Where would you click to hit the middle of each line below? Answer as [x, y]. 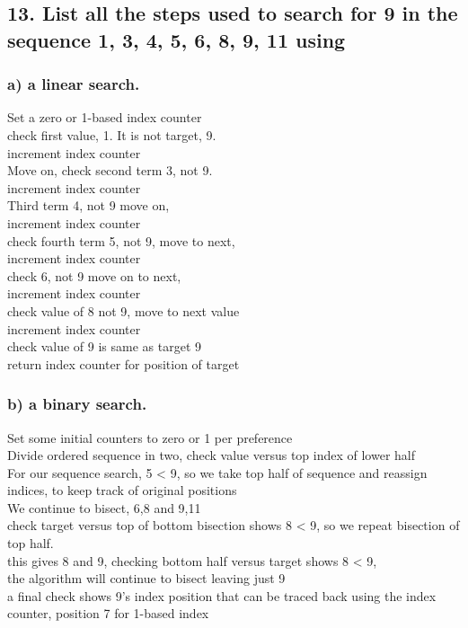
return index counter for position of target [124, 363]
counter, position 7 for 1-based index [108, 613]
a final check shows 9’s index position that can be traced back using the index [222, 595]
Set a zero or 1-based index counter [105, 117]
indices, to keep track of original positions [122, 490]
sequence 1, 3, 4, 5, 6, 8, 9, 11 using [177, 39]
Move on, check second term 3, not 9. [110, 170]
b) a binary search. [77, 404]
